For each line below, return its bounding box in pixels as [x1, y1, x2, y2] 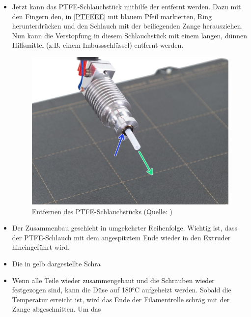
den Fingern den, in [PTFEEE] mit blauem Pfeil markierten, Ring [12, 11, 212, 21]
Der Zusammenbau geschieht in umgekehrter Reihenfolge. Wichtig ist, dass [12, 223, 237, 233]
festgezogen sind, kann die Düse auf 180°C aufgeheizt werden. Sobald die [12, 285, 231, 295]
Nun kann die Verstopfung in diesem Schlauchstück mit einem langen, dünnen [12, 30, 248, 40]
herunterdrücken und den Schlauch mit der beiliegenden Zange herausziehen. [12, 21, 243, 31]
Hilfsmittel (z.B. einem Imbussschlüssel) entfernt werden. [12, 40, 184, 50]
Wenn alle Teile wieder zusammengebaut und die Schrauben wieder [12, 275, 215, 285]
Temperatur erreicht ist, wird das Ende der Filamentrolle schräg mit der [12, 294, 230, 304]
